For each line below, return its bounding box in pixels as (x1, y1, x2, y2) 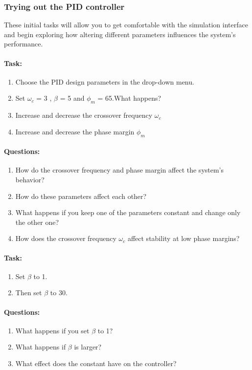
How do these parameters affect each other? (15, 191, 147, 201)
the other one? (15, 217, 59, 227)
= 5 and (60, 93, 85, 103)
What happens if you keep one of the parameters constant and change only (15, 207, 241, 218)
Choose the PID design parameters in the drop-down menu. (15, 76, 194, 87)
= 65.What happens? (97, 93, 161, 103)
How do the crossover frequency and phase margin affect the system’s (15, 165, 224, 175)
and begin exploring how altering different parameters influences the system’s (4, 29, 236, 39)
